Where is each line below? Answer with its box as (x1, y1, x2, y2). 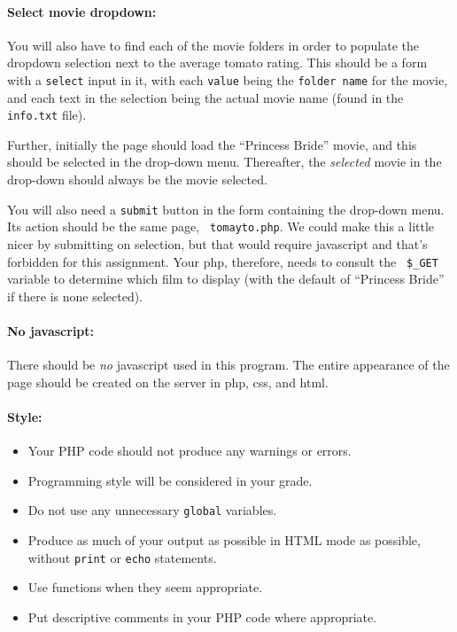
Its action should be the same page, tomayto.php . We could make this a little (7, 217, 435, 236)
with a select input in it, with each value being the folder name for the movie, (7, 70, 448, 89)
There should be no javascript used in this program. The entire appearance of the (7, 355, 450, 374)
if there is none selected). (7, 286, 143, 305)
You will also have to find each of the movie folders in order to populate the (7, 35, 419, 54)
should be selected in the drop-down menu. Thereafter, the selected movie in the (7, 152, 442, 171)
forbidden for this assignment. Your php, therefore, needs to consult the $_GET (7, 252, 438, 270)
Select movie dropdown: (7, 2, 157, 20)
